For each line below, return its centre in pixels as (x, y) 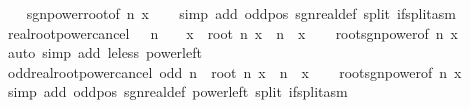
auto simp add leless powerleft (104, 52)
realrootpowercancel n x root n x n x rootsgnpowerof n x (232, 32)
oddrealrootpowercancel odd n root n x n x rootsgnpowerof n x (234, 71)
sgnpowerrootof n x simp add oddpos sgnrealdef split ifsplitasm (241, 13)
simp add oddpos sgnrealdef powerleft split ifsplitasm (177, 91)
